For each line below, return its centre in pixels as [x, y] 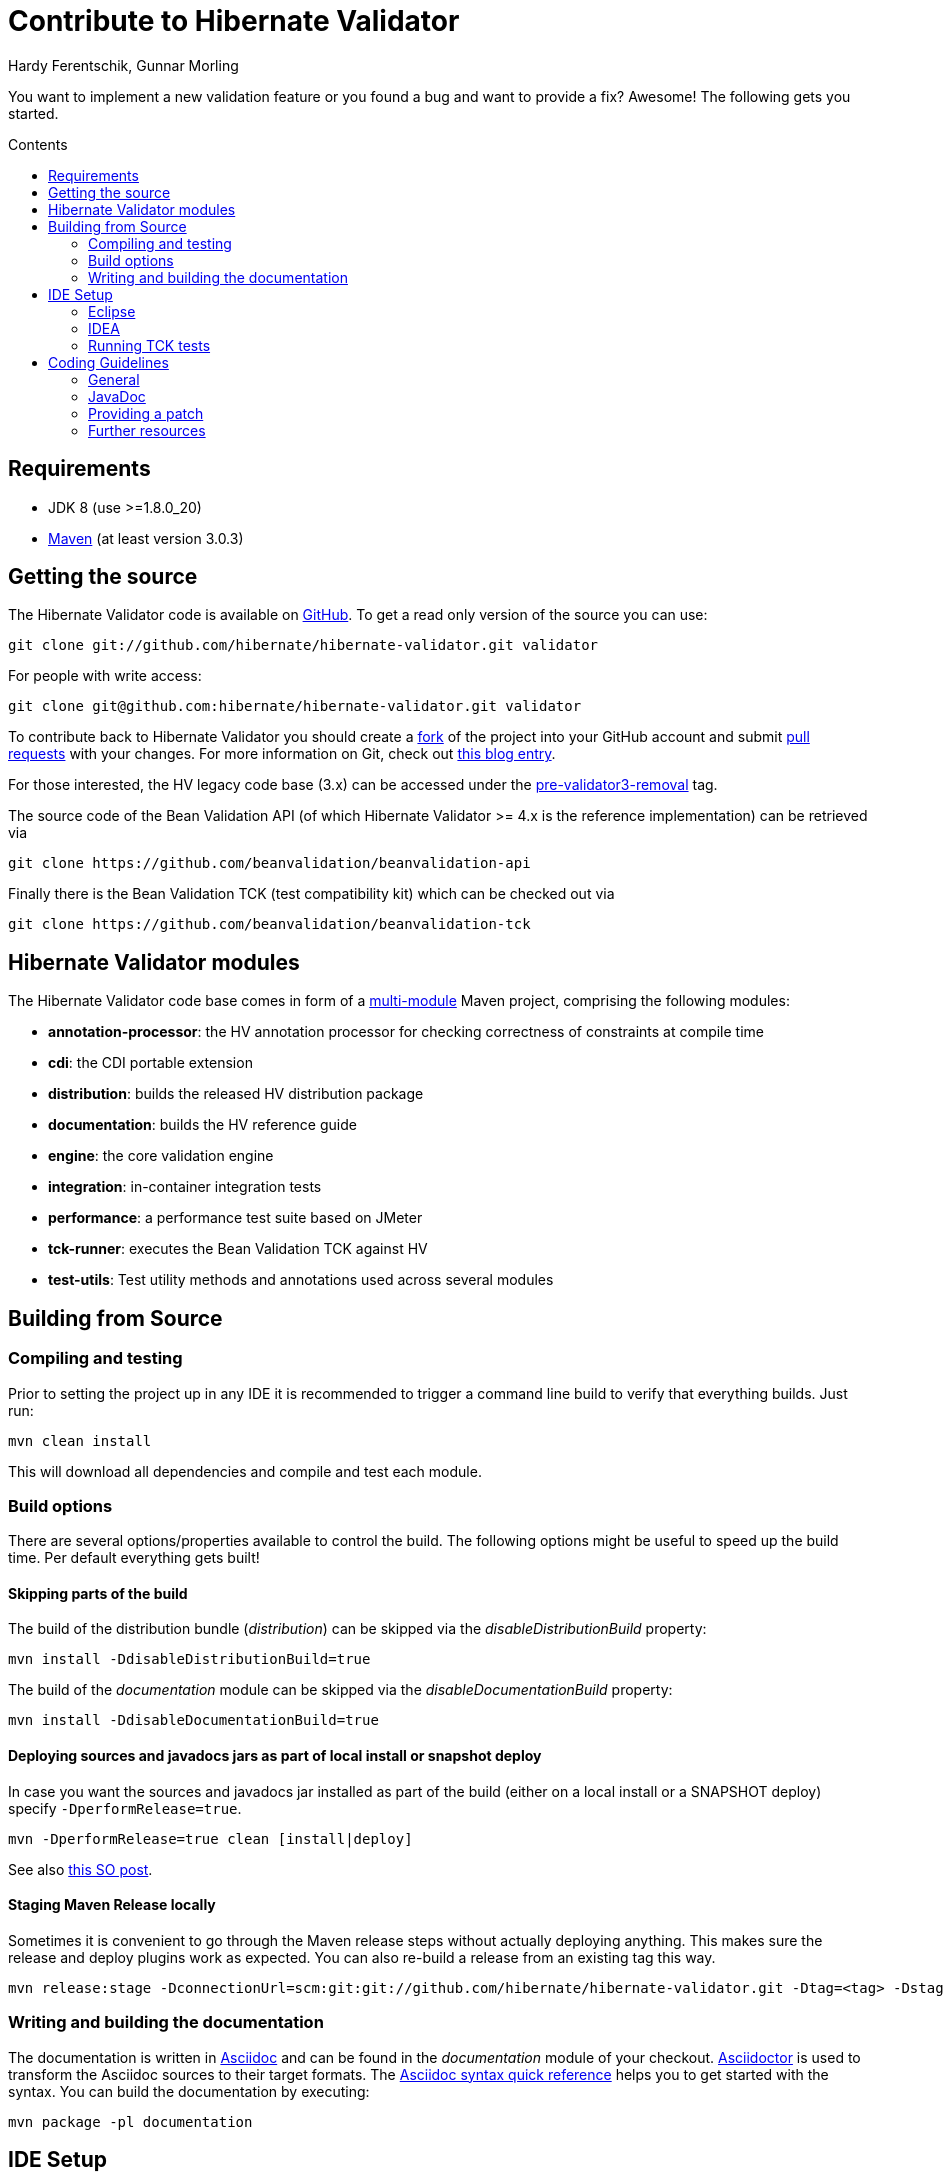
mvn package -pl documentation [130, 2121]
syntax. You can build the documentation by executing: [189, 2091]
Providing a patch [146, 413]
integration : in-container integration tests [185, 1187]
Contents [38, 144]
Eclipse [112, 311]
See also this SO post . [80, 1869]
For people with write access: [105, 676]
